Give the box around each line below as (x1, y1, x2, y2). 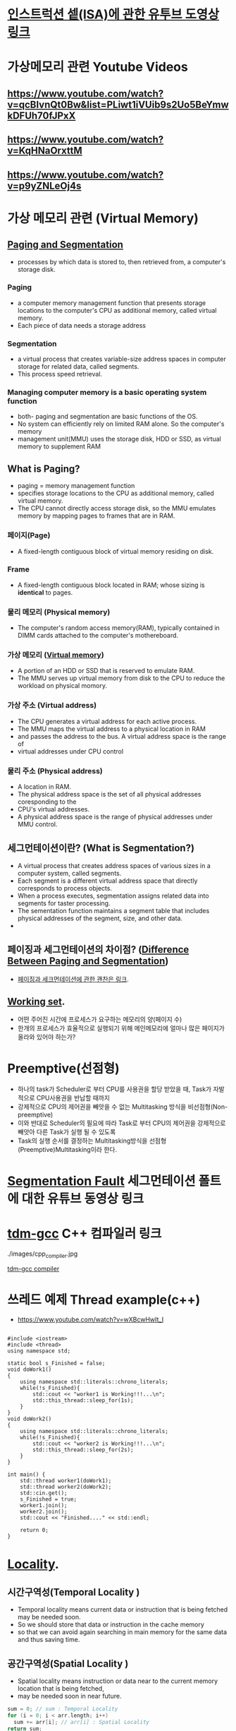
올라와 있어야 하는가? (17, 1033, 76, 1042)
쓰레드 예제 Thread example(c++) (7, 1292, 201, 1307)
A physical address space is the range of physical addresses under (17, 813, 213, 821)
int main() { (7, 1471, 46, 1478)
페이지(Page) (7, 530, 51, 540)
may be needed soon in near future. (17, 1692, 122, 1701)
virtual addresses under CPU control (17, 746, 124, 756)
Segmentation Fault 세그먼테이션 (7, 1173, 196, 1189)
